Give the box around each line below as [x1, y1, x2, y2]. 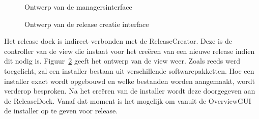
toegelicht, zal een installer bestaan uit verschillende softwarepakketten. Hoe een [4, 65, 254, 76]
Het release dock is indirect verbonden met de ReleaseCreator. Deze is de [4, 36, 233, 46]
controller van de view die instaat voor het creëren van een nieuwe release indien [4, 45, 255, 56]
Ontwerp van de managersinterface [24, 2, 132, 12]
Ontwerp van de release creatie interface [24, 18, 149, 29]
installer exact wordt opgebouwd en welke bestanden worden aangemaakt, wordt [4, 75, 255, 86]
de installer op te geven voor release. [4, 105, 118, 116]
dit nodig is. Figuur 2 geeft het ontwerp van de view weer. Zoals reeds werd [4, 55, 241, 66]
